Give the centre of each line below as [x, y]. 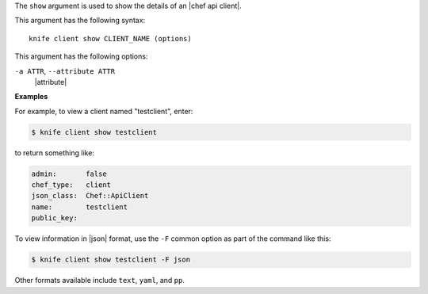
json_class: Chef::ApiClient [90, 196]
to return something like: [55, 153]
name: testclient [80, 207]
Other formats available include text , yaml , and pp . [100, 281]
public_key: [55, 218]
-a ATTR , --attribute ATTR [65, 71]
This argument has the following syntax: [80, 21]
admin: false [69, 174]
